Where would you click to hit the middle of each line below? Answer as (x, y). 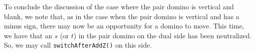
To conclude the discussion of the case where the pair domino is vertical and (119, 6)
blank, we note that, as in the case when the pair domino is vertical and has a (122, 16)
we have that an (28, 35)
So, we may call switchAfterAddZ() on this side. (78, 45)
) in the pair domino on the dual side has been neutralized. (163, 35)
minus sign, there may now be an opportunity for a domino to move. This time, (124, 26)
